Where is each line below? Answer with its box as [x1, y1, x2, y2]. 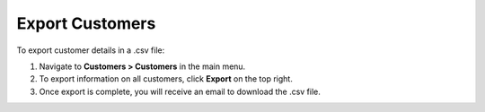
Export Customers [16, 13, 156, 33]
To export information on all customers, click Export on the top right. [39, 73, 294, 84]
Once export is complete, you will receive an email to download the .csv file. [39, 86, 321, 97]
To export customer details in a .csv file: [16, 45, 165, 56]
